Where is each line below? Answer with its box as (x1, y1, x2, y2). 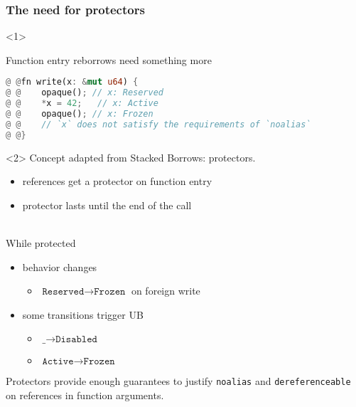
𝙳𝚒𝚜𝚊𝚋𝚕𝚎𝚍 (55, 334, 97, 345)
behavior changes (22, 259, 97, 274)
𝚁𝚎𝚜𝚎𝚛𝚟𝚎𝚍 (42, 287, 85, 297)
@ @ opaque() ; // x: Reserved (6, 88, 163, 98)
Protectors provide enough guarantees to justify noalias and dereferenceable (6, 374, 351, 388)
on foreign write (131, 283, 200, 298)
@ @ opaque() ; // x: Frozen (6, 109, 153, 120)
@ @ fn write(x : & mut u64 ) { (6, 77, 139, 88)
